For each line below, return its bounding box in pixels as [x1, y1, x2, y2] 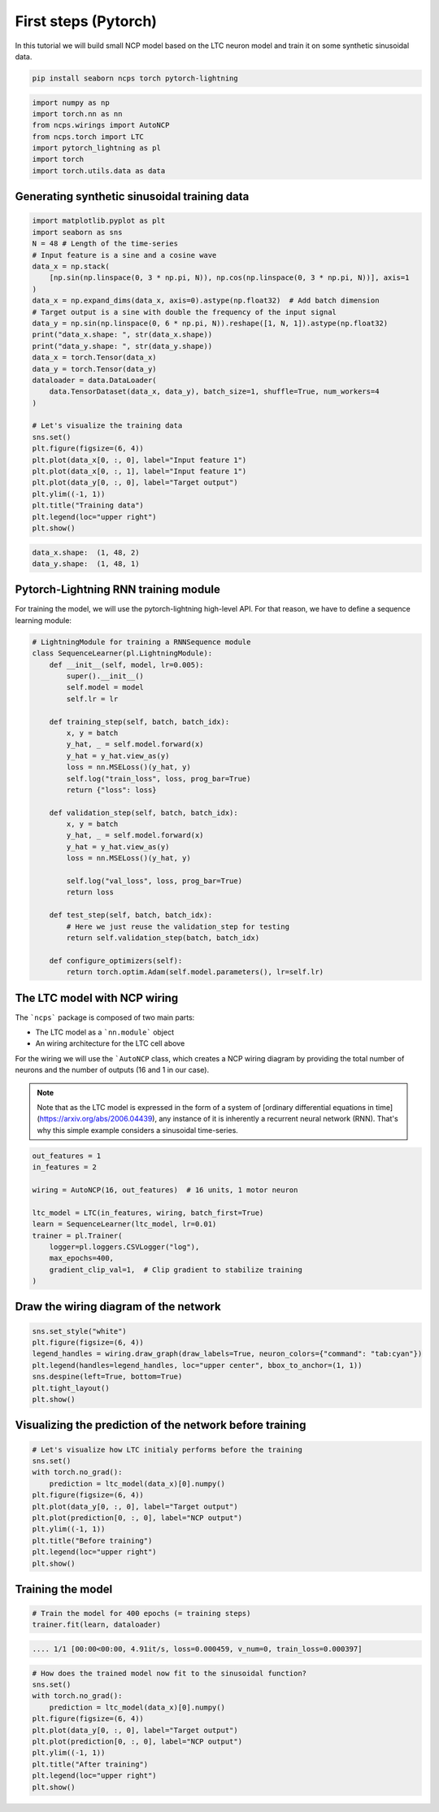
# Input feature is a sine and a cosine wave [32, 250, 217, 259]
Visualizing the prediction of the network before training [15, 1418, 306, 1432]
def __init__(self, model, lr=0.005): [49, 660, 204, 669]
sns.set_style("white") [32, 1326, 128, 1335]
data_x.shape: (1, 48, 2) [32, 547, 140, 557]
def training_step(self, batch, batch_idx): [49, 717, 230, 726]
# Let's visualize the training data [32, 421, 183, 430]
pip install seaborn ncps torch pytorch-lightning [32, 73, 239, 83]
